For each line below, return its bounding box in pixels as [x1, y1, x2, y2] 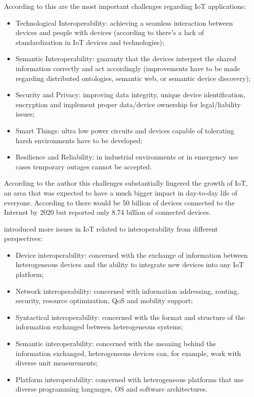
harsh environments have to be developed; [15, 135, 143, 145]
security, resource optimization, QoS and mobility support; [15, 295, 193, 306]
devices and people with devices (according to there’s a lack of [15, 27, 204, 38]
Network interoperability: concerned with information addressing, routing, [15, 285, 239, 296]
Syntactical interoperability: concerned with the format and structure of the [15, 312, 245, 322]
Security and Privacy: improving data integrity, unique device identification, [15, 89, 245, 100]
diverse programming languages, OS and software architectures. [15, 384, 208, 394]
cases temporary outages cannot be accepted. [15, 161, 152, 171]
